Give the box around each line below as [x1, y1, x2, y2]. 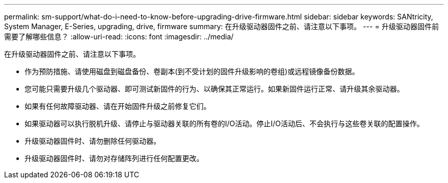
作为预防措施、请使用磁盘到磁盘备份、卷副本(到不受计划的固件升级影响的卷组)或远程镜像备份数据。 [25, 67, 360, 76]
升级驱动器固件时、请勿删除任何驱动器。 [25, 136, 161, 145]
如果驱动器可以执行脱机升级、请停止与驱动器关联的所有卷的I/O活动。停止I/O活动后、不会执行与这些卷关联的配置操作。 [25, 119, 424, 128]
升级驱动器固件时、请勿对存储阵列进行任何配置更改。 [25, 154, 204, 163]
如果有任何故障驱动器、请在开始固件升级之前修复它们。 [25, 102, 211, 110]
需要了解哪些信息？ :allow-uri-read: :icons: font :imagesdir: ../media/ [4, 32, 234, 41]
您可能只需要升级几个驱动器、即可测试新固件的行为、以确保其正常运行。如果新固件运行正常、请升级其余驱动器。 [25, 84, 404, 93]
